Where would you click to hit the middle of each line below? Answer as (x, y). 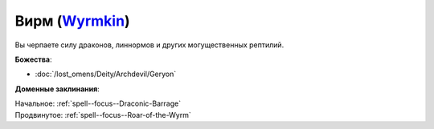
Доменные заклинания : (57, 89)
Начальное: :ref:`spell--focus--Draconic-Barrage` (98, 103)
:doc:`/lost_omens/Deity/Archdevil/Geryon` (106, 74)
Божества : (33, 59)
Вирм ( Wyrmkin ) (72, 21)
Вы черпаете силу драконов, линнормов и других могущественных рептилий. (149, 45)
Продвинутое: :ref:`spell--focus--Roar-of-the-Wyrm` (103, 115)
